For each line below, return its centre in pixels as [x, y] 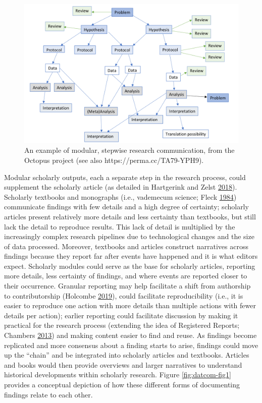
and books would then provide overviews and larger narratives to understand [123, 364]
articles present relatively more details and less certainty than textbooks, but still [130, 216]
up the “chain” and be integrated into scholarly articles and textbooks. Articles [127, 355]
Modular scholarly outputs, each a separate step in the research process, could [125, 177]
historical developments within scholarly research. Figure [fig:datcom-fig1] [118, 375]
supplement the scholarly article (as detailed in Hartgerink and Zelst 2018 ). [121, 187]
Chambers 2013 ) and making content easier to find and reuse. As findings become [130, 335]
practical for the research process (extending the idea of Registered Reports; [122, 325]
